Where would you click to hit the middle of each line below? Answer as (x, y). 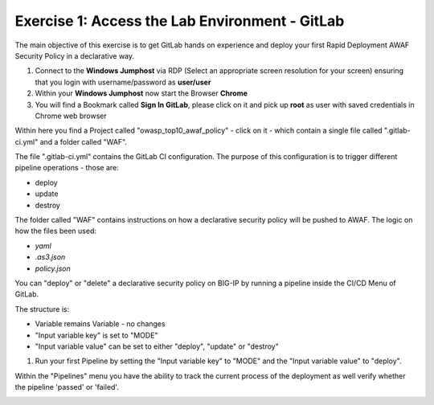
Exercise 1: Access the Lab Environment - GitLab (180, 21)
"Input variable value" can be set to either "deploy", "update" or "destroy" (157, 346)
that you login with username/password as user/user (123, 82)
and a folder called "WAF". (84, 141)
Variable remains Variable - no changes (100, 324)
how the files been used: (55, 231)
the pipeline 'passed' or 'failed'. (67, 387)
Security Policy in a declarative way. (75, 55)
